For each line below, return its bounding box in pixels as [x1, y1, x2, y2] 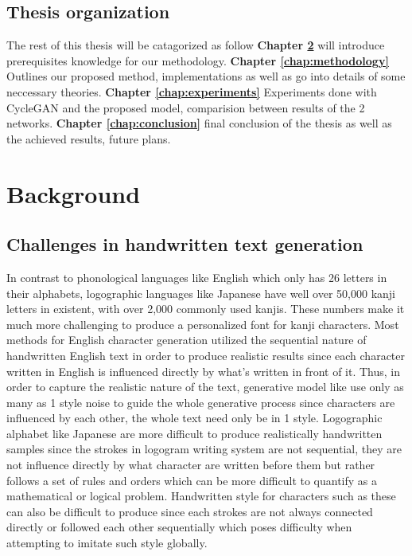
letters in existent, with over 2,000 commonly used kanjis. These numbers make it [6, 300, 405, 317]
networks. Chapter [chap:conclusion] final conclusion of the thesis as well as [6, 115, 392, 131]
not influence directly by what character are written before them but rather [6, 456, 375, 473]
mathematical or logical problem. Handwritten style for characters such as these [6, 487, 396, 504]
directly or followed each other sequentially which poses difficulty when [6, 519, 352, 535]
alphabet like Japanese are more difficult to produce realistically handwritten [6, 425, 383, 441]
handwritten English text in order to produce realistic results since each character [6, 347, 406, 363]
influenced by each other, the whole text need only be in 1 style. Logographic [6, 409, 383, 426]
